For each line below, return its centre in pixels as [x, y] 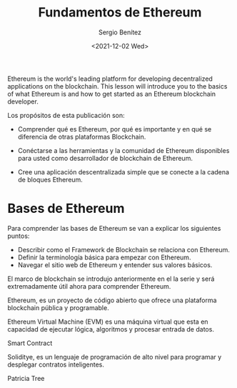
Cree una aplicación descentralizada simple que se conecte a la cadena [123, 171]
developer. [23, 101]
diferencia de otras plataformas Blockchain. [82, 136]
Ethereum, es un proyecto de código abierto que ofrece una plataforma [112, 300]
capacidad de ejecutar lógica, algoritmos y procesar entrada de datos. [111, 329]
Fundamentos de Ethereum [120, 13]
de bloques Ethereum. [50, 179]
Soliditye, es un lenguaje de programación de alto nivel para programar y [115, 357]
